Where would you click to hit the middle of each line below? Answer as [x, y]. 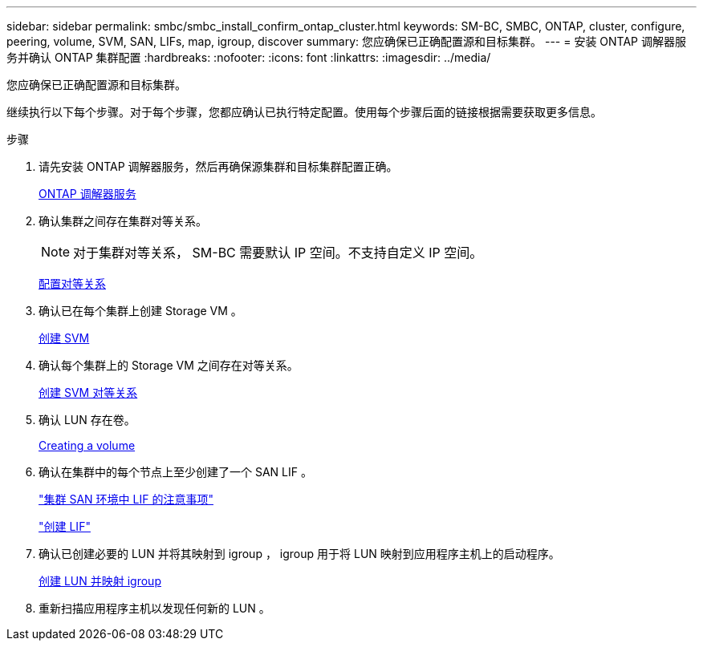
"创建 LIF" [65, 526]
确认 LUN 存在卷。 [87, 420]
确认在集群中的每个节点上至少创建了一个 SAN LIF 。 [175, 472]
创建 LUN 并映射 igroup [100, 581]
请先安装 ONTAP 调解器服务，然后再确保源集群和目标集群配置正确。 [218, 166]
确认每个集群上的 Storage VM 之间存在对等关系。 [169, 365]
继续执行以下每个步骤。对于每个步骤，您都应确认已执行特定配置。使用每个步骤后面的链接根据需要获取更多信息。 [304, 112]
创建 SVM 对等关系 [88, 392]
